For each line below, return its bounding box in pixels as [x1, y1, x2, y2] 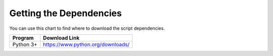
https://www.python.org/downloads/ [43, 41, 130, 48]
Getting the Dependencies [9, 8, 122, 19]
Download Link [43, 34, 80, 41]
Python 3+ [12, 41, 37, 48]
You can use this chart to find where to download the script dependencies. [9, 25, 165, 31]
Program [12, 34, 34, 41]
